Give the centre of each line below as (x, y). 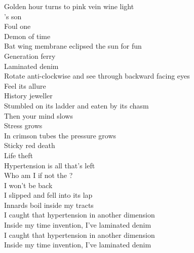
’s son (13, 16)
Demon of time (27, 36)
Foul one (17, 26)
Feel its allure (25, 85)
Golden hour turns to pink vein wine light (69, 6)
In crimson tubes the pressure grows (60, 135)
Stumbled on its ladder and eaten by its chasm (76, 105)
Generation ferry (30, 56)
